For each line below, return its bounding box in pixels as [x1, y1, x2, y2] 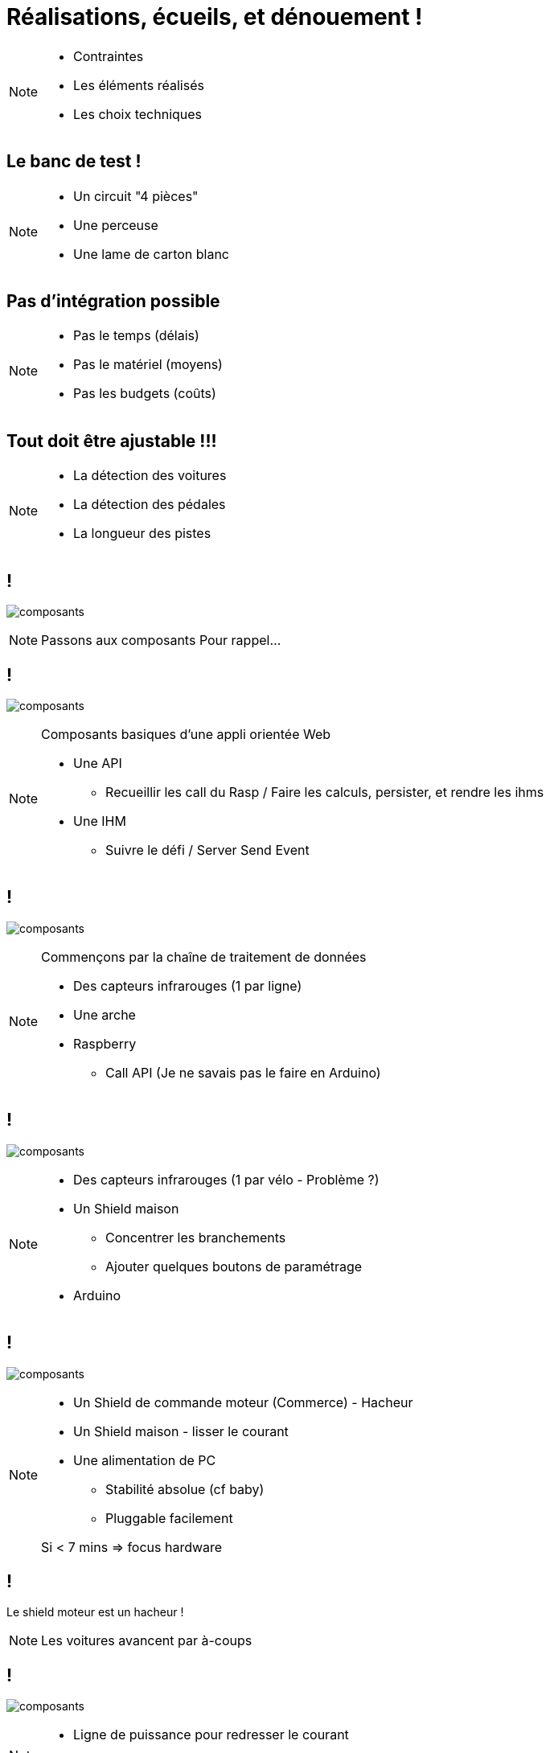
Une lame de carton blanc [73, 245, 230, 262]
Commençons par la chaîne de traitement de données [41, 948, 367, 965]
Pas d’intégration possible [6, 291, 220, 312]
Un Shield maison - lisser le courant [73, 1423, 289, 1439]
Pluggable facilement [105, 1509, 233, 1526]
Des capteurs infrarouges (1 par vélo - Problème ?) [73, 1171, 380, 1188]
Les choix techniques [73, 105, 203, 122]
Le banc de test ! [6, 151, 142, 172]
